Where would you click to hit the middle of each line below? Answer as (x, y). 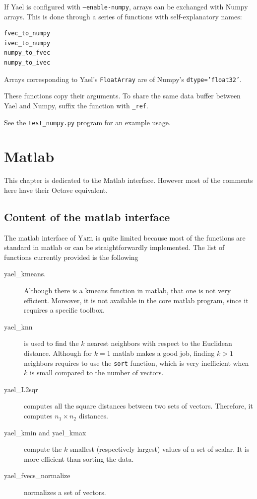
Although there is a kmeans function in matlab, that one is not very (128, 291)
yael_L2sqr (21, 389)
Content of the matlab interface (87, 216)
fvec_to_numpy (27, 34)
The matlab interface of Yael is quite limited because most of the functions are (125, 237)
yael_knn (18, 326)
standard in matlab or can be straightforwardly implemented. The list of (114, 247)
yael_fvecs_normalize (37, 475)
